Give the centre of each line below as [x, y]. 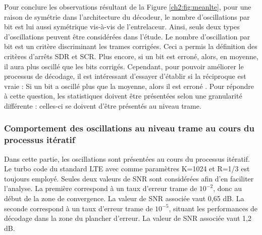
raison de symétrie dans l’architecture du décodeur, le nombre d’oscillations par [127, 16]
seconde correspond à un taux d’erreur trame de [78, 208]
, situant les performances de [213, 208]
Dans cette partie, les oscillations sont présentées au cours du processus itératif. [127, 158]
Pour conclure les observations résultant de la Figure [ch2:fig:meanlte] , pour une [128, 7]
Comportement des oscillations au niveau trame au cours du [129, 128]
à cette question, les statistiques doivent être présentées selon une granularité [123, 96]
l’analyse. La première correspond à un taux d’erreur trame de [101, 188]
